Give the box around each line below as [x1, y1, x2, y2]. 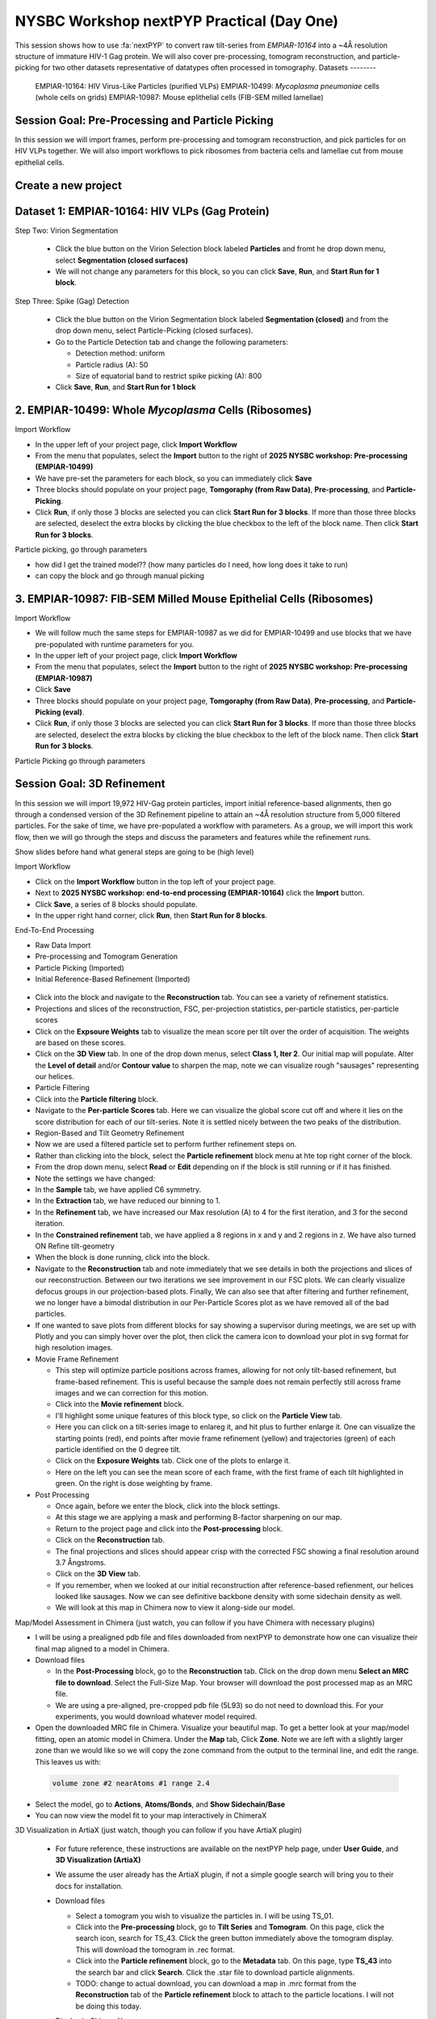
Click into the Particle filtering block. [35, 1094, 159, 1104]
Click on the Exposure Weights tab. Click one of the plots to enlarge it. [55, 1456, 291, 1466]
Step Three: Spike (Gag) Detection [15, 296, 129, 306]
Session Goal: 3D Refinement [15, 777, 166, 791]
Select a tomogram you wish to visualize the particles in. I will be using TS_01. [75, 1911, 334, 1920]
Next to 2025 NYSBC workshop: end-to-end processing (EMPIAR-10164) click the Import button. [35, 888, 365, 898]
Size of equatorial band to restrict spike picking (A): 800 [75, 371, 262, 381]
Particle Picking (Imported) [35, 963, 124, 972]
